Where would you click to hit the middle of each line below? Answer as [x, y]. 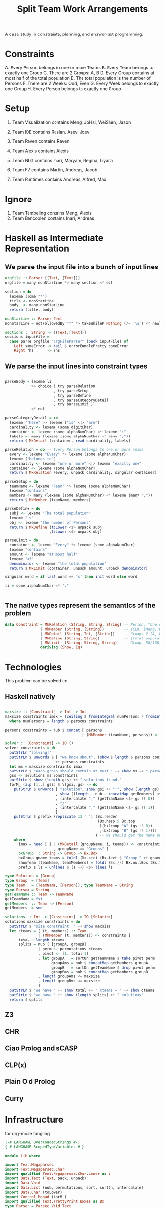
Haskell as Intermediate [54, 238]
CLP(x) [16, 1065]
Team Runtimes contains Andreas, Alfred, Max [59, 180]
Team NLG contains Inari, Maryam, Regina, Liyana [63, 161]
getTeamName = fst [24, 899]
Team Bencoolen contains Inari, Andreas [53, 218]
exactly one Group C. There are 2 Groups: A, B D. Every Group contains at [80, 73]
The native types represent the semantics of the [80, 605]
